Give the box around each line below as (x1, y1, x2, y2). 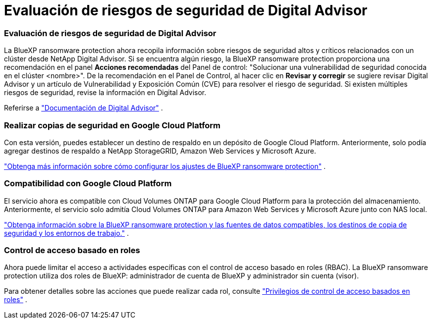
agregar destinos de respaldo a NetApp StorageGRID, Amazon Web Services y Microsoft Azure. (4, 146, 316, 155)
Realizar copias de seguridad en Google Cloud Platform (4, 120, 221, 130)
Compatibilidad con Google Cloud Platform (4, 178, 172, 189)
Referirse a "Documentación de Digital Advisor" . (4, 104, 163, 112)
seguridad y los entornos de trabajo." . (4, 228, 129, 237)
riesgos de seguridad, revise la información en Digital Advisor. (4, 88, 207, 97)
